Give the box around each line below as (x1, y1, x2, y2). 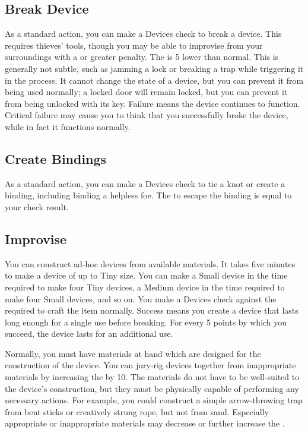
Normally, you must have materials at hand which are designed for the (5, 347, 261, 359)
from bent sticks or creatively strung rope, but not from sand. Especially (5, 405, 269, 418)
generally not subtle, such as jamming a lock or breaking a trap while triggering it (5, 62, 304, 74)
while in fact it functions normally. (5, 120, 131, 132)
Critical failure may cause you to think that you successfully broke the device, (5, 109, 288, 121)
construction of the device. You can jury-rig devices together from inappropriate (5, 359, 296, 371)
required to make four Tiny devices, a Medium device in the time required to (5, 280, 285, 293)
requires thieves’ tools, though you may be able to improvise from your (5, 39, 263, 51)
